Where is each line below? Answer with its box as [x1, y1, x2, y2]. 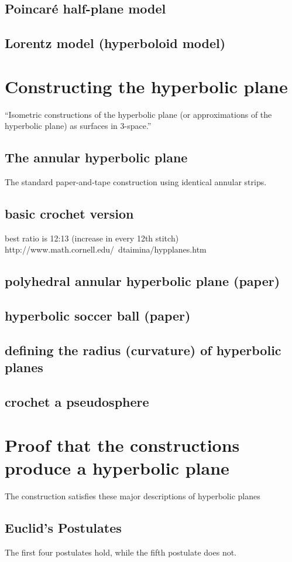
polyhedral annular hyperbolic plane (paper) [5, 272, 280, 290]
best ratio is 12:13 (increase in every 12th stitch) [5, 231, 179, 244]
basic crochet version [5, 205, 134, 223]
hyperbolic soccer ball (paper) [5, 306, 191, 325]
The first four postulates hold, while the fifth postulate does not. [5, 546, 237, 558]
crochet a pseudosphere [5, 393, 149, 411]
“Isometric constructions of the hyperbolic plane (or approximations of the [5, 108, 272, 120]
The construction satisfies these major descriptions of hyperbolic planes [5, 489, 260, 502]
